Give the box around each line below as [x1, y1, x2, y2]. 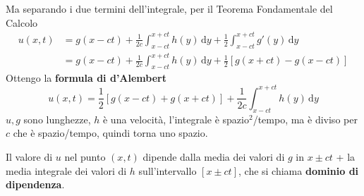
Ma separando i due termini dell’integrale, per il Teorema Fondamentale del [6, 1, 333, 16]
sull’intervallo [138, 163, 197, 178]
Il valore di [6, 149, 53, 164]
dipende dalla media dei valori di [142, 149, 285, 164]
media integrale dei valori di [6, 163, 127, 178]
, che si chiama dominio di [238, 163, 359, 178]
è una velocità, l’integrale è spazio [102, 111, 249, 126]
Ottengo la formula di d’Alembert [6, 70, 166, 85]
